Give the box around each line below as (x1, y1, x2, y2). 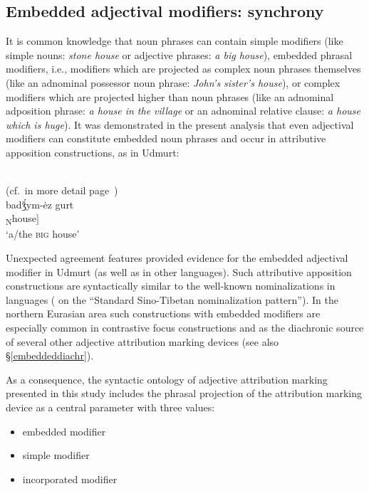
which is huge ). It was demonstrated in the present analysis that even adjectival (6, 117, 354, 132)
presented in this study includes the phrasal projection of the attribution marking (6, 386, 362, 401)
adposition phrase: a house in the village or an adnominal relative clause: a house (6, 103, 361, 118)
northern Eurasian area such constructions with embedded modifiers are (6, 306, 321, 321)
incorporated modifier (22, 471, 118, 486)
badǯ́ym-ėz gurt (6, 196, 74, 211)
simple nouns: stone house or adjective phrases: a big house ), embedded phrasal (6, 47, 353, 62)
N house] (6, 211, 39, 228)
